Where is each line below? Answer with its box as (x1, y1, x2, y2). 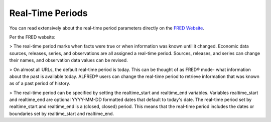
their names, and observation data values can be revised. (9, 57, 128, 63)
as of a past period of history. (9, 80, 70, 86)
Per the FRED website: (9, 34, 56, 40)
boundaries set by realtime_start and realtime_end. (9, 110, 114, 116)
